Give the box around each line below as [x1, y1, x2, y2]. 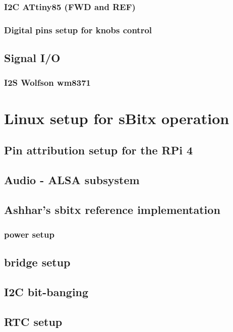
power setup [4, 228, 54, 240]
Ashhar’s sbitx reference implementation [4, 201, 220, 217]
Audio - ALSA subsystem [4, 172, 140, 187]
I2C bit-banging [4, 284, 89, 300]
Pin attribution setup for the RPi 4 [4, 142, 193, 158]
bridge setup [4, 254, 71, 270]
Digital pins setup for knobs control [4, 23, 152, 36]
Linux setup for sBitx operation [4, 107, 229, 128]
